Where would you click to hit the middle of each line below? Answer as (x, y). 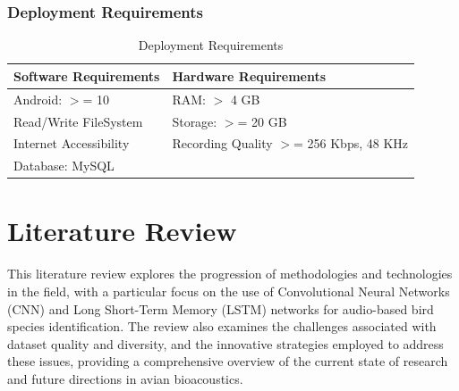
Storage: (195, 121)
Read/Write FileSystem (78, 121)
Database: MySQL (64, 166)
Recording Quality (222, 143)
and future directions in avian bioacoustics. (125, 378)
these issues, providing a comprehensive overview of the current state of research (228, 361)
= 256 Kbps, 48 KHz (350, 143)
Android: (38, 99)
